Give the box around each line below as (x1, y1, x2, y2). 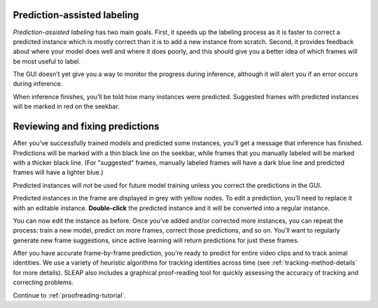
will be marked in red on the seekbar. (13, 102, 120, 111)
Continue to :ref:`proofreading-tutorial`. (13, 291, 126, 300)
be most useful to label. (13, 57, 81, 66)
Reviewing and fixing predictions (13, 121, 160, 133)
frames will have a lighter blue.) (13, 168, 104, 177)
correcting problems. (13, 278, 73, 286)
